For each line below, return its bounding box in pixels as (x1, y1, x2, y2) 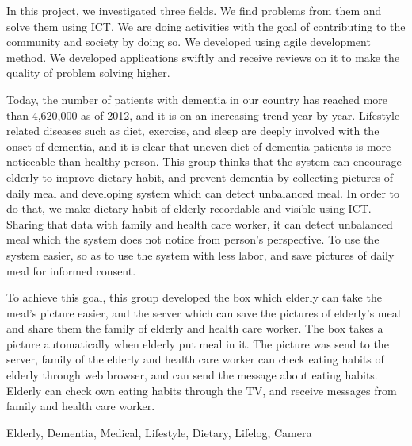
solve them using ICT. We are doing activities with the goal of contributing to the (6, 17, 406, 34)
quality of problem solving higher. (6, 64, 170, 81)
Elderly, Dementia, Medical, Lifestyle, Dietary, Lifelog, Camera (6, 424, 312, 440)
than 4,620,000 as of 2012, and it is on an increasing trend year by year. (6, 106, 356, 123)
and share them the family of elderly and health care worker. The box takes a (6, 320, 383, 336)
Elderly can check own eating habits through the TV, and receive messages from (6, 382, 397, 398)
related (6, 122, 40, 139)
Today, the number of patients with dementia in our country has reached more (6, 90, 388, 107)
